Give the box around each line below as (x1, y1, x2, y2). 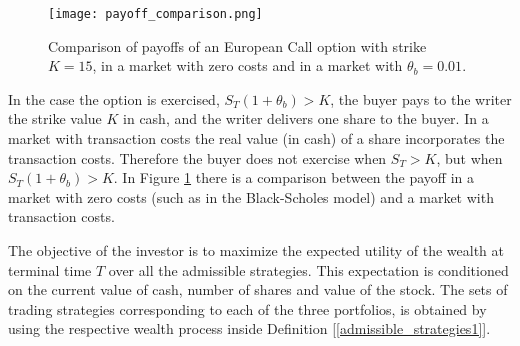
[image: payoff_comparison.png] (48, 7, 263, 21)
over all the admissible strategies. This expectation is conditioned (108, 259, 509, 280)
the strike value (8, 108, 102, 129)
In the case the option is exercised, (8, 88, 220, 109)
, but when (436, 147, 503, 168)
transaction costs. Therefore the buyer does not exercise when (8, 147, 387, 168)
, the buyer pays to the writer (330, 88, 512, 109)
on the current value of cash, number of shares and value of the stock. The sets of (8, 279, 508, 300)
